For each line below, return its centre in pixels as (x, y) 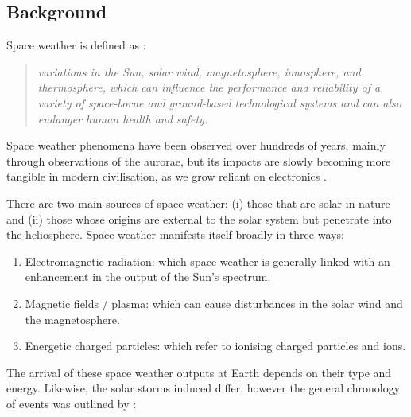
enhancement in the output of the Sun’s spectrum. (148, 277)
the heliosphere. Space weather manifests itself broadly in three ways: (175, 234)
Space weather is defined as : (76, 45)
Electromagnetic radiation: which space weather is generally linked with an (207, 261)
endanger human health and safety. (123, 118)
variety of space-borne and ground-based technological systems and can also (219, 102)
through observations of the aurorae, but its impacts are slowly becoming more (199, 160)
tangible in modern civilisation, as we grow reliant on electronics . (167, 176)
